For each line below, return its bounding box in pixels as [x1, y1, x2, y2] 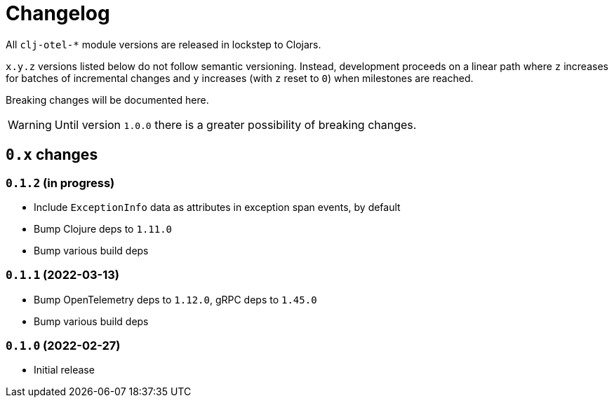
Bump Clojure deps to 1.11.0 [34, 222, 173, 235]
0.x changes [6, 146, 98, 164]
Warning [8, 117, 52, 132]
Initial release [34, 364, 95, 376]
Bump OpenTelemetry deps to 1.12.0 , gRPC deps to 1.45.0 [34, 293, 317, 306]
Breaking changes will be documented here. [6, 93, 209, 106]
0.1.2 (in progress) [6, 175, 115, 190]
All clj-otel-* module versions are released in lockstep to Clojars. [6, 38, 321, 50]
